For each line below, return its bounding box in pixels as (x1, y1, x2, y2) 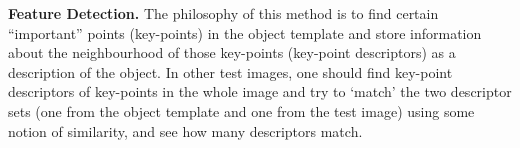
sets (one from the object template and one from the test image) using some (8, 100, 475, 121)
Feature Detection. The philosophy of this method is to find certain (8, 3, 439, 23)
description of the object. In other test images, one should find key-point (8, 61, 453, 82)
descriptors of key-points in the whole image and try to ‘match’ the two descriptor (8, 81, 512, 102)
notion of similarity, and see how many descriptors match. (8, 120, 363, 141)
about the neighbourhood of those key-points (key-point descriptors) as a (8, 42, 456, 63)
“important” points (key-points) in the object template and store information (8, 22, 482, 43)
